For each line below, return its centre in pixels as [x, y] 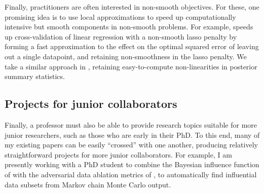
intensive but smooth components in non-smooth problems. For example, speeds [129, 27]
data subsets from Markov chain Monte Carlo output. [88, 184]
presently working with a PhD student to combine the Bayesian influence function [132, 164]
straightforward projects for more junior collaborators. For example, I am [118, 154]
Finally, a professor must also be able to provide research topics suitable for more [131, 124]
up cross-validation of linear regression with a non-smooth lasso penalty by [121, 36]
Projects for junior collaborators [91, 104]
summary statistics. [35, 76]
